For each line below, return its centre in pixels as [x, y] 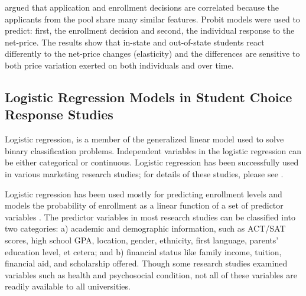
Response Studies [59, 114]
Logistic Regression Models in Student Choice [149, 97]
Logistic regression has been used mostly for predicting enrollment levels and [144, 193]
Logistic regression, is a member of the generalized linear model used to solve [144, 139]
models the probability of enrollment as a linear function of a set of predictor [144, 205]
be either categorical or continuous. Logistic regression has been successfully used [152, 162]
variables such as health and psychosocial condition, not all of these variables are [151, 274]
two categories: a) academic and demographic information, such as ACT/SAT [145, 228]
